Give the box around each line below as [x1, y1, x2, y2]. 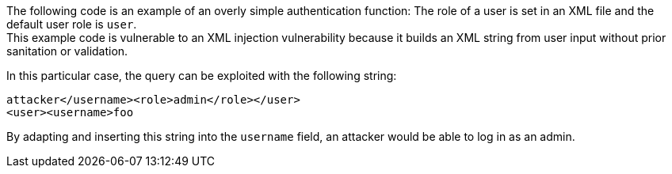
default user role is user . [6, 17, 137, 31]
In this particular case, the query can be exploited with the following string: [6, 69, 397, 82]
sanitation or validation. [6, 44, 128, 58]
